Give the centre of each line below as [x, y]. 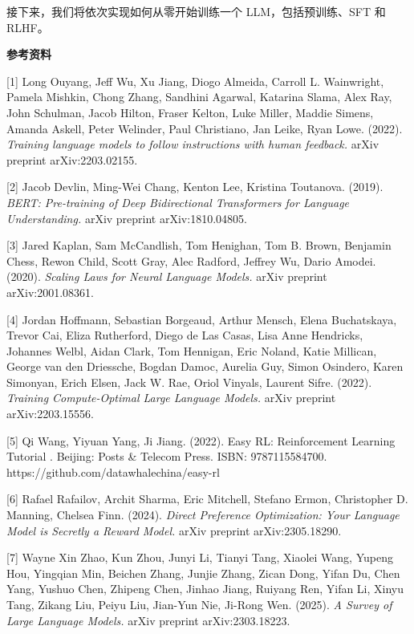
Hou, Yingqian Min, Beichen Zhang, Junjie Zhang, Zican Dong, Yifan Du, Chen [203, 573]
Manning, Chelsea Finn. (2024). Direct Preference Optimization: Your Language [203, 515]
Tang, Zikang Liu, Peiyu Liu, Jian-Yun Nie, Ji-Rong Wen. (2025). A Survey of [199, 604]
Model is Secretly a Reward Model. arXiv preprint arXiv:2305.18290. [174, 530]
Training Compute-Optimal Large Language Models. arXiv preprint [171, 398]
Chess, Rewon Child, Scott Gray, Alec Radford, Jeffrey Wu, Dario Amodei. [191, 260]
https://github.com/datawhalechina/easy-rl [113, 471]
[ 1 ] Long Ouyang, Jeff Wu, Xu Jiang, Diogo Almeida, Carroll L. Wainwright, [195, 81]
